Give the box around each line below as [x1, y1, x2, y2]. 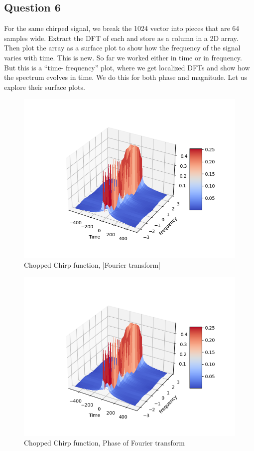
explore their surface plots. [4, 81, 85, 92]
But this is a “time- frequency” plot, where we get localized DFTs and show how [4, 62, 250, 72]
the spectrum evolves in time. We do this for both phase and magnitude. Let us [4, 72, 247, 82]
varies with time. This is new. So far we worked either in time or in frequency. [4, 52, 242, 62]
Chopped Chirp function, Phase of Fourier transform [24, 438, 185, 448]
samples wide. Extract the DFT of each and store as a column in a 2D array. [4, 32, 239, 43]
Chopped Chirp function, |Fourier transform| [24, 259, 160, 270]
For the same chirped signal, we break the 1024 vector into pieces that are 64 [4, 23, 240, 33]
